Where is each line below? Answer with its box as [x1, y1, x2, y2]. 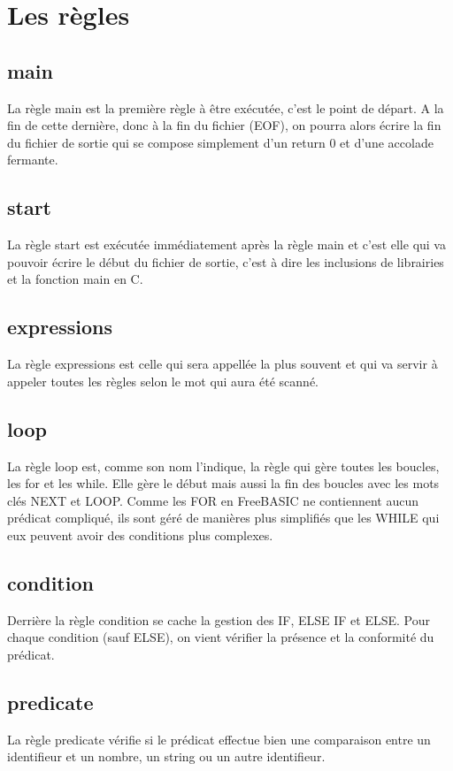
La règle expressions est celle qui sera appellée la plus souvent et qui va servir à [7, 355, 438, 373]
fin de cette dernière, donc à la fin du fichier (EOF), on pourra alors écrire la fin [7, 116, 441, 134]
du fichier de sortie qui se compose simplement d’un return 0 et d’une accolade [7, 133, 434, 151]
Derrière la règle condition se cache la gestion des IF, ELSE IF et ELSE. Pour [7, 610, 430, 629]
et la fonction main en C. [7, 270, 143, 288]
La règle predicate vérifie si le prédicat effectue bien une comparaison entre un [7, 729, 431, 748]
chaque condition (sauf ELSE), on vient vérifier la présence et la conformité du [7, 628, 434, 646]
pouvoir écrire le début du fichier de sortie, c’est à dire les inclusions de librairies [7, 252, 444, 271]
